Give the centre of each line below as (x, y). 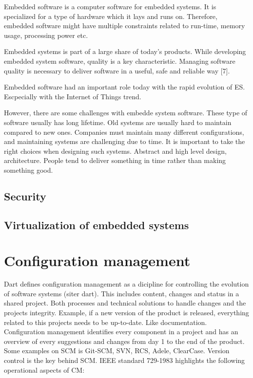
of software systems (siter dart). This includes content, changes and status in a (122, 293)
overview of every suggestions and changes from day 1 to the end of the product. (124, 341)
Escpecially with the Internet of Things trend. (73, 96)
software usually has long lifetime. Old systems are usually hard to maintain (118, 122)
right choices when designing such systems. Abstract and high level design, (115, 151)
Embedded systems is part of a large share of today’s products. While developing (125, 51)
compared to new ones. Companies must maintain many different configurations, (124, 132)
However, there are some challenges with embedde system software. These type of (126, 113)
